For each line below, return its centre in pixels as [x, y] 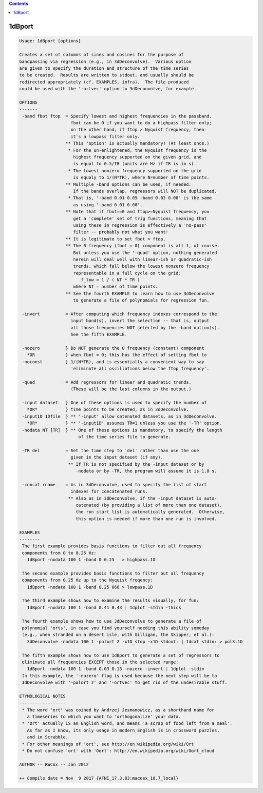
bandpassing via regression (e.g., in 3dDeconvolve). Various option [105, 61]
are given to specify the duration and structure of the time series [104, 68]
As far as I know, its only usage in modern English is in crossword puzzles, [123, 730]
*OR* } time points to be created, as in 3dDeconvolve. [108, 409]
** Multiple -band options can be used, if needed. [129, 184]
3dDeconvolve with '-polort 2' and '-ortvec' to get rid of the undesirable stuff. [125, 683]
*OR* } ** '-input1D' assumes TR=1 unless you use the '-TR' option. [125, 423]
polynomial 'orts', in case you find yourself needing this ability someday [116, 628]
